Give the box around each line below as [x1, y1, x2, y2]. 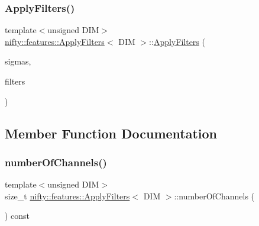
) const [5, 209, 30, 222]
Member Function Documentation [5, 124, 218, 142]
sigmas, [5, 55, 31, 67]
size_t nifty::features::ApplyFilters [5, 189, 130, 202]
